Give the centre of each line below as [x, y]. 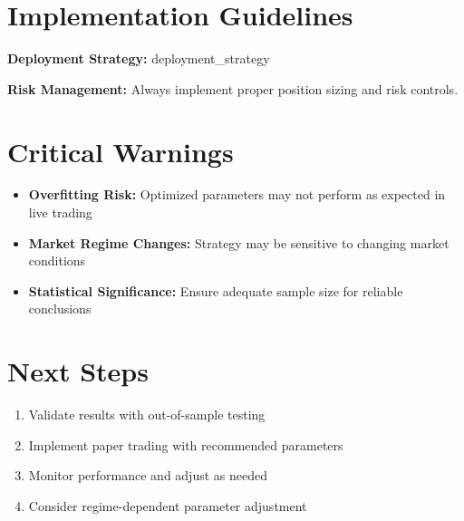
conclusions [60, 309]
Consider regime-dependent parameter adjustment [168, 505]
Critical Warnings [121, 151]
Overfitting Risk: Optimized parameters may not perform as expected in [237, 194]
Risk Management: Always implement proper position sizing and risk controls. [233, 88]
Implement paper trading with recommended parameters [186, 444]
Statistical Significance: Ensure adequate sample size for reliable [216, 290]
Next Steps [78, 371]
